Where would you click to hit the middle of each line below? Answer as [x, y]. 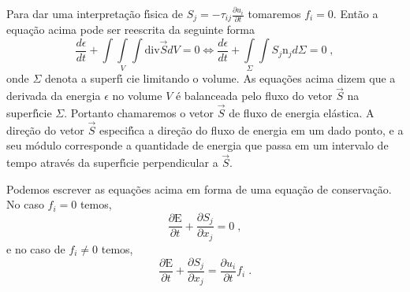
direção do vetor [45, 129]
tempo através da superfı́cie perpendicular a [112, 163]
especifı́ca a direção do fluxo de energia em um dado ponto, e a [251, 129]
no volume [137, 96]
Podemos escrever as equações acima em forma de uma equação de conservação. [199, 189]
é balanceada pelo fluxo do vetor [254, 96]
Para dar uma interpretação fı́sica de [95, 13]
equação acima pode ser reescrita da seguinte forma [130, 30]
